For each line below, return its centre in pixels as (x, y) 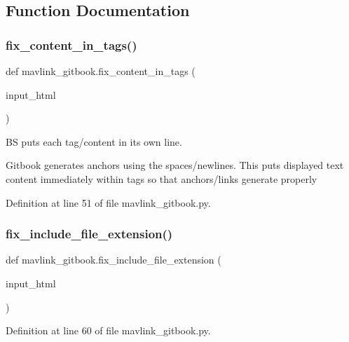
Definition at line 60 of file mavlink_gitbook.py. (108, 330)
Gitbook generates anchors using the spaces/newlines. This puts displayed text (175, 165)
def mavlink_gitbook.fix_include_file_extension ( (114, 260)
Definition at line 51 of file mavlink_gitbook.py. (108, 202)
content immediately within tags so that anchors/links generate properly (162, 178)
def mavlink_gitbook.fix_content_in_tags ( (101, 71)
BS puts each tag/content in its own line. (94, 141)
